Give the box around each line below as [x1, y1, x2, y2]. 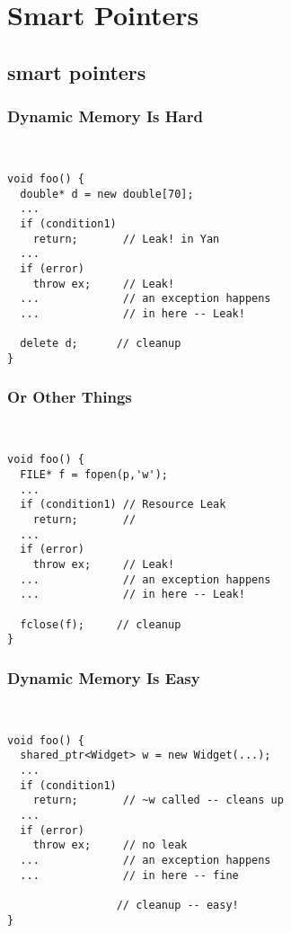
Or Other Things [7, 386, 132, 408]
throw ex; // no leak [32, 839, 188, 852]
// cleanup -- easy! [116, 898, 239, 911]
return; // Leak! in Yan [32, 232, 220, 245]
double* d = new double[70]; [20, 187, 194, 200]
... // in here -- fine [20, 868, 239, 882]
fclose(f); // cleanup [20, 618, 181, 631]
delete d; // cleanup [20, 337, 181, 351]
